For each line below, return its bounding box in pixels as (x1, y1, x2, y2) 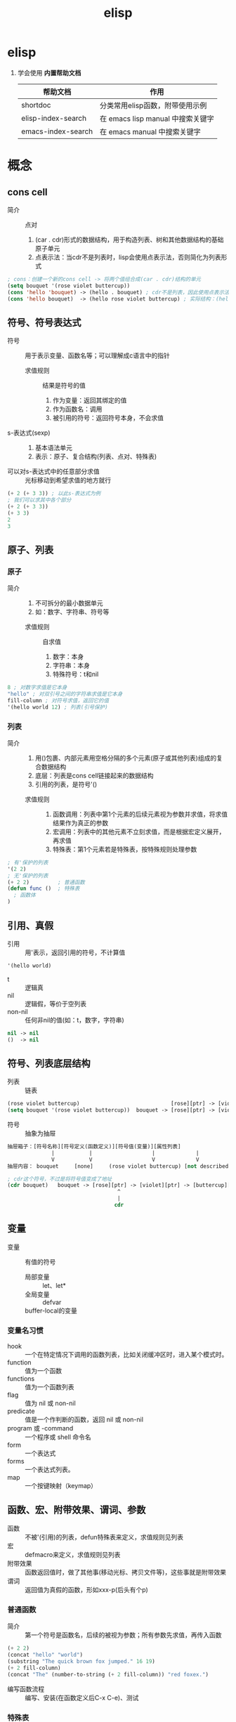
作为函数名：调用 (52, 405, 103, 414)
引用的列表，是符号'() (34, 780, 98, 788)
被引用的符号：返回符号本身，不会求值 (52, 414, 164, 422)
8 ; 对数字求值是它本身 (7, 684, 67, 691)
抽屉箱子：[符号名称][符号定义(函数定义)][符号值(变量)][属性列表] (7, 1143, 181, 1150)
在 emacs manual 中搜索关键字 (99, 126, 202, 136)
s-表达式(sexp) (7, 428, 51, 437)
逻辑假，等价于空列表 (25, 999, 86, 1008)
